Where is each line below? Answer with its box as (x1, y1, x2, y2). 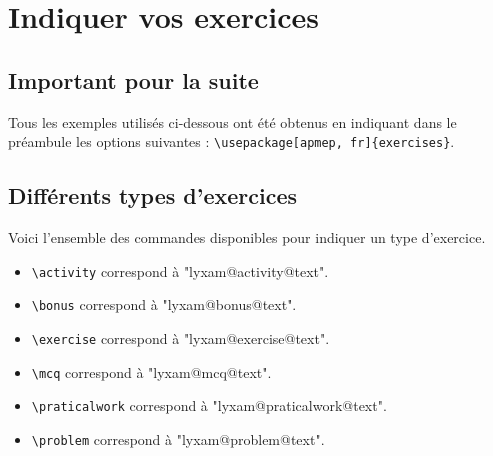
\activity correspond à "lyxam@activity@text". (31, 260, 329, 281)
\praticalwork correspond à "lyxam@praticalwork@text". (31, 395, 387, 416)
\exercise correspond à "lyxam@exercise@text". (31, 327, 330, 348)
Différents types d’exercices (8, 180, 298, 211)
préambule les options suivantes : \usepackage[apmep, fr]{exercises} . (8, 131, 455, 152)
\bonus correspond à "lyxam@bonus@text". (31, 294, 297, 315)
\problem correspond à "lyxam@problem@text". (31, 428, 325, 449)
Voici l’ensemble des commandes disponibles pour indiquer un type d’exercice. (8, 227, 486, 248)
